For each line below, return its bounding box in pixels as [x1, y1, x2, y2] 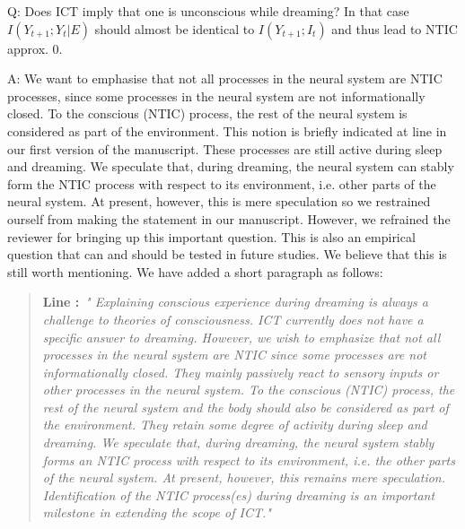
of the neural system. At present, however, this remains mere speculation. [42, 468, 446, 487]
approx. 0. [7, 39, 63, 57]
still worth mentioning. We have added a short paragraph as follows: [7, 262, 383, 281]
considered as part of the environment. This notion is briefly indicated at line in [7, 121, 447, 140]
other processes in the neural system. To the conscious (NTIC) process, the [42, 380, 455, 399]
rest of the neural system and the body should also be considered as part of [42, 397, 449, 416]
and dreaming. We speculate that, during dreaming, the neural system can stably [7, 157, 454, 176]
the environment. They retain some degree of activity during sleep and [42, 415, 427, 434]
